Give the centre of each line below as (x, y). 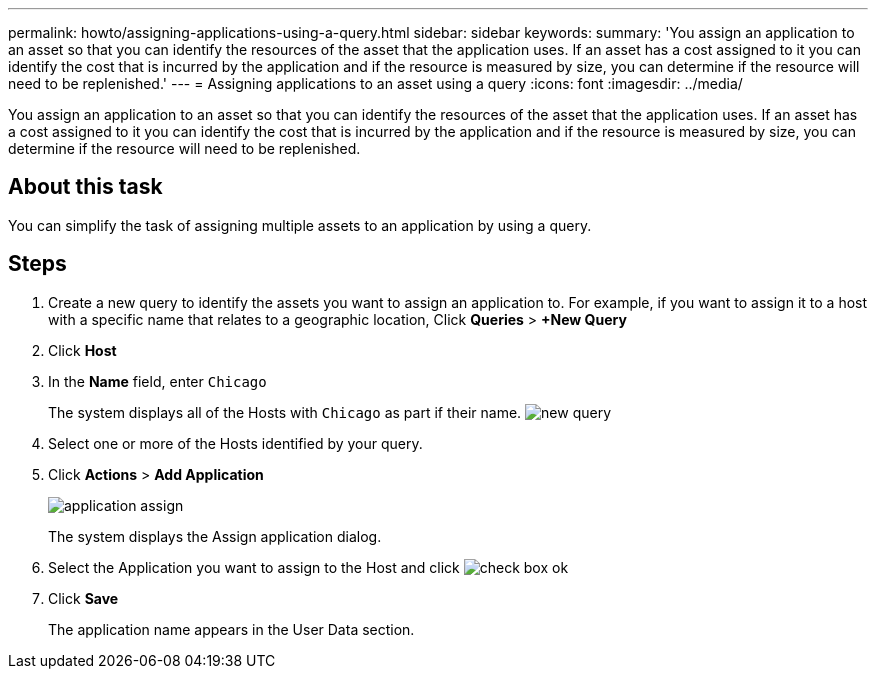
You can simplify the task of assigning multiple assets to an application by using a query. (300, 225)
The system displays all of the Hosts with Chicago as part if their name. (285, 412)
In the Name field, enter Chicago (157, 381)
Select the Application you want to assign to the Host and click (254, 567)
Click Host (82, 350)
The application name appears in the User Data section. (231, 629)
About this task (85, 187)
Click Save (83, 598)
